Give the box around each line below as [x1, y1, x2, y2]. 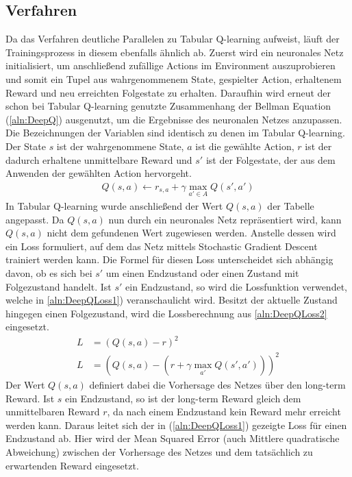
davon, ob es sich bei [5, 265, 92, 280]
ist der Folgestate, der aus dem [205, 152, 336, 167]
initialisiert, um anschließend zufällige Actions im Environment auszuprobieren [5, 58, 336, 73]
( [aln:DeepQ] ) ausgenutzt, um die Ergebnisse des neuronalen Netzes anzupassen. [5, 112, 342, 126]
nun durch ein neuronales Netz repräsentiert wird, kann [108, 212, 342, 226]
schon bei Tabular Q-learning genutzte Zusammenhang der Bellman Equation [5, 99, 331, 113]
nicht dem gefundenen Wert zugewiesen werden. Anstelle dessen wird [47, 225, 336, 240]
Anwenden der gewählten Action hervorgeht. [5, 166, 192, 180]
